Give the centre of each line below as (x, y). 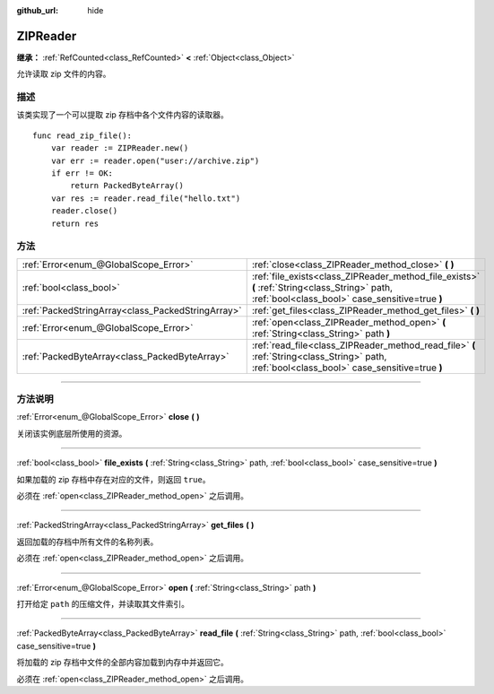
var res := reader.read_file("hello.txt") (146, 198)
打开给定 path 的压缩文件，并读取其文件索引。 (103, 603)
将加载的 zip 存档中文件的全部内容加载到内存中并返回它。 (122, 663)
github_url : (37, 10)
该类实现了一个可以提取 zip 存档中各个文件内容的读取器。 (122, 115)
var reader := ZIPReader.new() (120, 148)
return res (75, 223)
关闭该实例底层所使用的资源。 (72, 433)
